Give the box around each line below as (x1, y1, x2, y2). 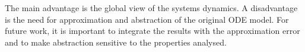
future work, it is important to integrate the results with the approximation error (5, 25, 300, 37)
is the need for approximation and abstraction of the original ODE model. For (5, 13, 289, 25)
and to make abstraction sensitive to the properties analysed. (5, 36, 227, 48)
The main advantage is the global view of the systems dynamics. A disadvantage (5, 2, 298, 13)
